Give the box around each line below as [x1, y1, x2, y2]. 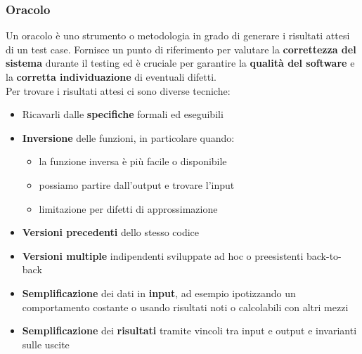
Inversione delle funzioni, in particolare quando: [22, 130, 235, 145]
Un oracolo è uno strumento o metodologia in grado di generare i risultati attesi [6, 28, 350, 43]
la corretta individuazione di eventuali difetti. [6, 70, 216, 84]
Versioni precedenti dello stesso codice [22, 225, 200, 240]
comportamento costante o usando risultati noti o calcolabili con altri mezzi [22, 299, 349, 314]
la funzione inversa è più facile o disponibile [39, 154, 227, 169]
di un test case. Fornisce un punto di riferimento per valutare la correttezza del [6, 41, 356, 56]
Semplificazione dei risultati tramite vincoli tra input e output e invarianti [22, 323, 357, 338]
